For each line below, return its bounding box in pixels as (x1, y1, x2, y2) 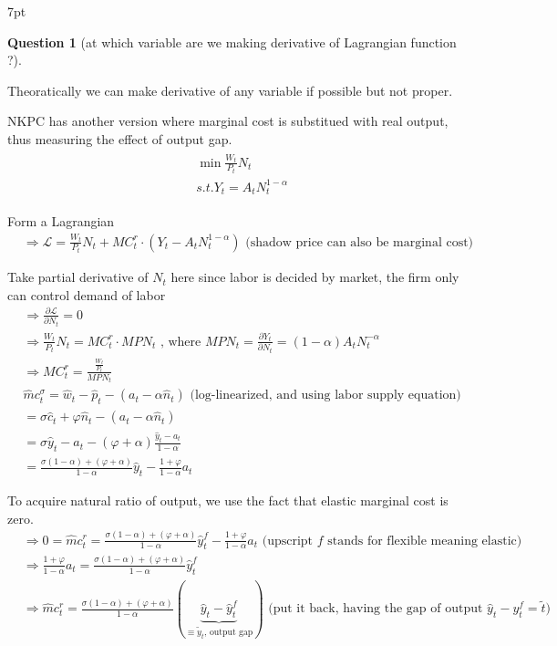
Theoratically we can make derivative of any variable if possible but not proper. (7, 80, 453, 99)
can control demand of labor (7, 285, 166, 304)
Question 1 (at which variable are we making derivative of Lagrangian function (7, 32, 457, 51)
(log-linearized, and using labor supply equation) (190, 389, 461, 402)
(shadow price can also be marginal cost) (245, 235, 474, 249)
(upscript (262, 534, 314, 547)
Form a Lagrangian (7, 212, 115, 231)
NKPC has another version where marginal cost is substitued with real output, (7, 111, 449, 130)
